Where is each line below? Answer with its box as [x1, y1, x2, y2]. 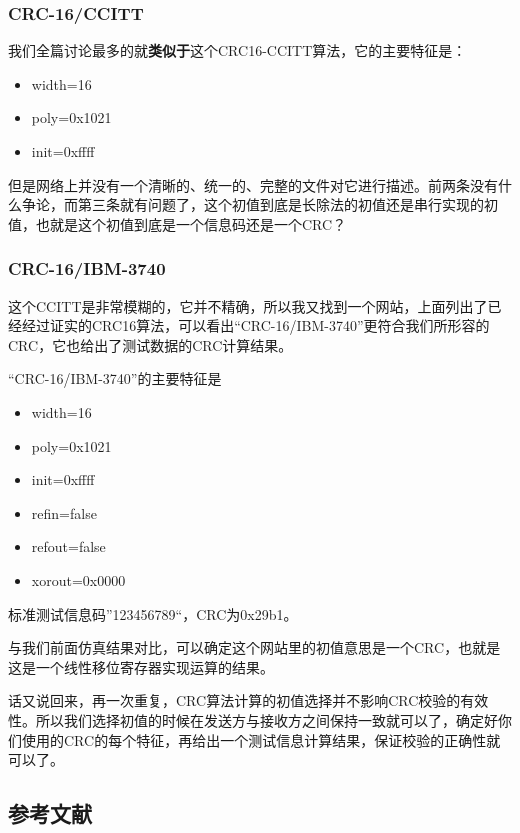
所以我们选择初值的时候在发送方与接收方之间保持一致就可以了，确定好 [35, 709, 498, 730]
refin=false [31, 502, 97, 523]
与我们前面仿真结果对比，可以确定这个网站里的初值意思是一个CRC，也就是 [8, 637, 501, 658]
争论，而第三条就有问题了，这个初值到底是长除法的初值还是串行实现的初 [21, 194, 498, 215]
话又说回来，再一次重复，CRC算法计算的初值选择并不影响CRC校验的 [8, 690, 461, 711]
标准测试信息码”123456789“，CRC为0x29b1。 [8, 603, 298, 624]
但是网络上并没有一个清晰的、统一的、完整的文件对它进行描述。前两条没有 [8, 174, 498, 195]
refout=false [31, 536, 106, 557]
